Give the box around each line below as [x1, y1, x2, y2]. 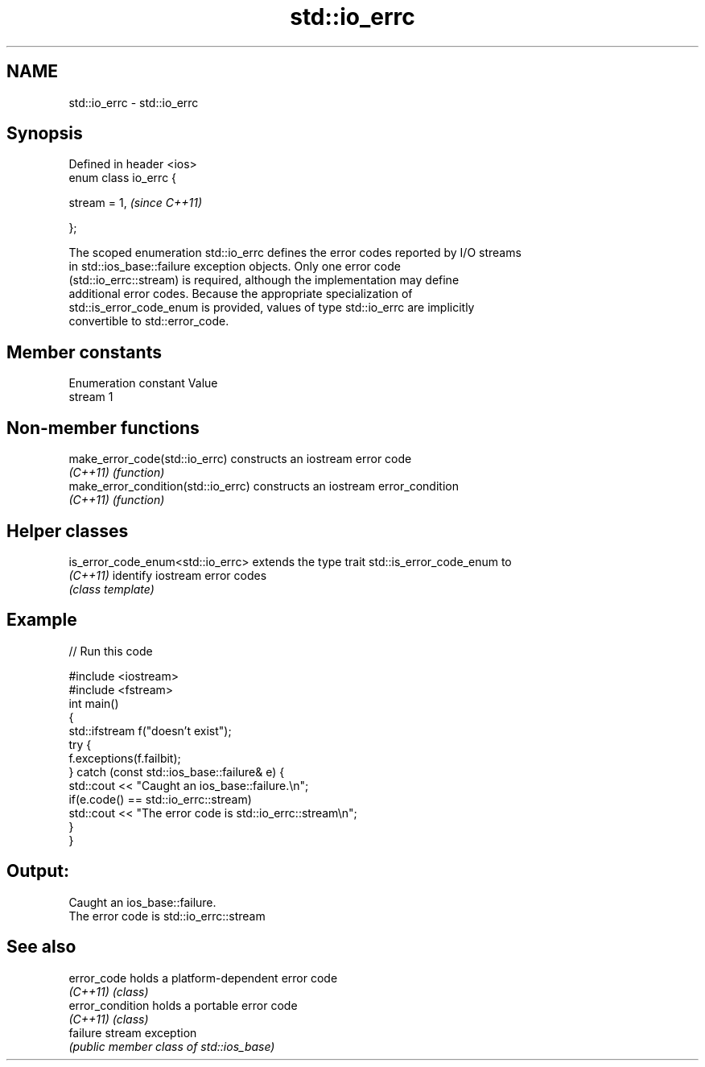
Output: [6, 861, 69, 882]
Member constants [6, 341, 162, 362]
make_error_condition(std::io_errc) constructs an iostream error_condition [68, 479, 459, 494]
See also [6, 937, 76, 957]
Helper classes [6, 520, 129, 541]
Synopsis [6, 123, 83, 144]
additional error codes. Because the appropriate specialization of [68, 287, 413, 301]
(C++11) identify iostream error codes [68, 568, 267, 582]
